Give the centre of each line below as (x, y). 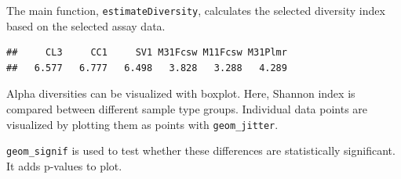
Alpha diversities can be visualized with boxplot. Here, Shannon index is (181, 93)
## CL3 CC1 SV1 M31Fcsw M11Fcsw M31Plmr (147, 53)
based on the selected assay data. (86, 25)
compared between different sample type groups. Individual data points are (187, 109)
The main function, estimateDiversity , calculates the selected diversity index (196, 10)
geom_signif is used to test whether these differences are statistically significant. (201, 150)
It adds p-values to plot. (64, 165)
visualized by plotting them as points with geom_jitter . (142, 124)
